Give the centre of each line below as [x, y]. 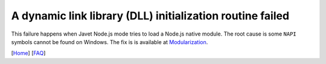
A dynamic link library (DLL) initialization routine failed [150, 16]
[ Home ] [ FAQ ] [28, 53]
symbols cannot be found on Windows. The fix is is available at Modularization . [110, 42]
